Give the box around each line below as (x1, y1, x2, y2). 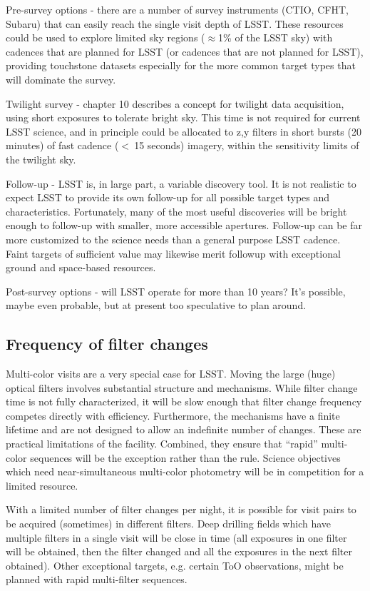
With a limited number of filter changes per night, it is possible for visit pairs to (6, 502, 356, 517)
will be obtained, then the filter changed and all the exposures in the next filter (6, 544, 353, 559)
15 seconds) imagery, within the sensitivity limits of (134, 138, 359, 153)
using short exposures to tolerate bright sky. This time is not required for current (6, 110, 361, 125)
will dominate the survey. (6, 71, 116, 86)
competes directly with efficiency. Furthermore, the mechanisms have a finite (6, 408, 340, 423)
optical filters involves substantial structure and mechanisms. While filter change (6, 380, 358, 395)
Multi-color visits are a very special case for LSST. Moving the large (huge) (6, 366, 336, 381)
